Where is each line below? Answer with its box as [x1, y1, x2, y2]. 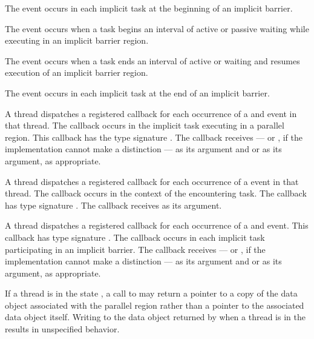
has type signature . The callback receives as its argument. [5, 198, 222, 211]
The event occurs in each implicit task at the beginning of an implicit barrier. [5, 2, 293, 14]
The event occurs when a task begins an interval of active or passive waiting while [5, 22, 309, 35]
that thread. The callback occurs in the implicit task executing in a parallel [5, 119, 284, 132]
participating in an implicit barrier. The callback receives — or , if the [5, 243, 266, 255]
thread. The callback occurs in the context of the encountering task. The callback [5, 187, 307, 200]
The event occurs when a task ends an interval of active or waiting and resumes [5, 54, 300, 67]
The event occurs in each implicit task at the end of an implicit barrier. [5, 86, 270, 99]
